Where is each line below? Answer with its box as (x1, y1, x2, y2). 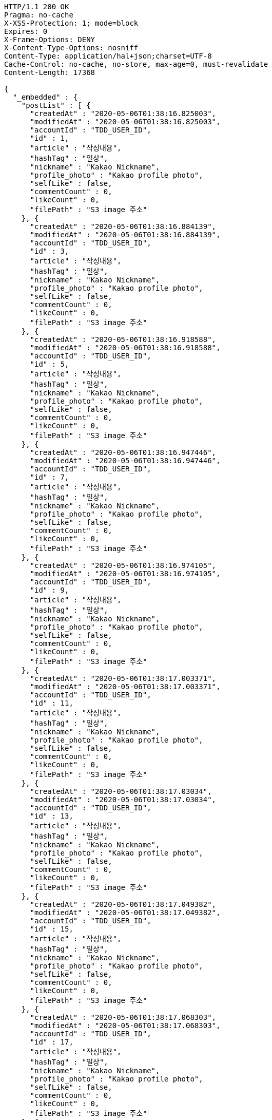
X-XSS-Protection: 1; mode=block (4, 19, 139, 27)
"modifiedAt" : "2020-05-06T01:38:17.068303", (30, 1021, 221, 1030)
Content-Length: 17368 (4, 68, 95, 77)
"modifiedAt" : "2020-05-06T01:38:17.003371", (30, 682, 221, 691)
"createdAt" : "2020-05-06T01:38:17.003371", (30, 674, 217, 682)
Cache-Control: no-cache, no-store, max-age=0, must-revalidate (4, 60, 268, 68)
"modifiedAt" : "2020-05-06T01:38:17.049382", (30, 908, 221, 917)
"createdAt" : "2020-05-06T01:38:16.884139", (30, 222, 217, 231)
